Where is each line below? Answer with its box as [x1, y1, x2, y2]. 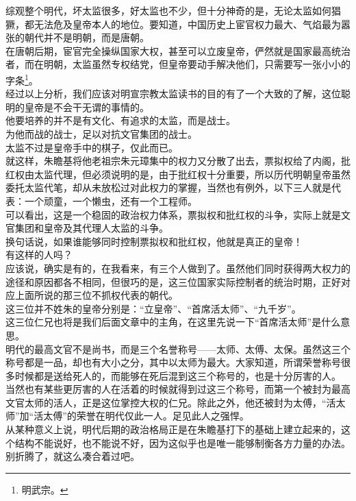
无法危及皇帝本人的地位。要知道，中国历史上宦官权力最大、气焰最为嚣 [34, 16, 351, 31]
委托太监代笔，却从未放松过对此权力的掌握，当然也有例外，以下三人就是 [5, 180, 331, 195]
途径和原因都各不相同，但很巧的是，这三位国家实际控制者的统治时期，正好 [5, 274, 341, 289]
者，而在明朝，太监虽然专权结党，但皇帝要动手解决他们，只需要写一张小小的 [5, 57, 351, 71]
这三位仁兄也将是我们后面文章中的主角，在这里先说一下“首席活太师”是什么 [5, 315, 341, 329]
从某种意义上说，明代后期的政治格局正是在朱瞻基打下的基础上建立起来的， [5, 422, 341, 437]
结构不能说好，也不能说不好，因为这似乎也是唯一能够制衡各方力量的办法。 [14, 435, 351, 450]
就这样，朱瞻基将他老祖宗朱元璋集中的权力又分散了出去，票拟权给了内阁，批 [5, 154, 351, 168]
